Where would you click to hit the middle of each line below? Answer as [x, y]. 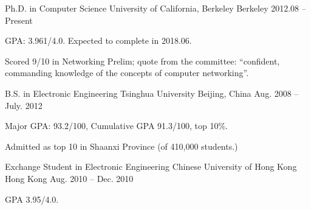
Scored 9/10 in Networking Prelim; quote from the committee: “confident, [142, 61]
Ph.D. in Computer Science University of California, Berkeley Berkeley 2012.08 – [155, 8]
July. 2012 [24, 105]
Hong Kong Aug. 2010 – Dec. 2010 [69, 178]
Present [19, 20]
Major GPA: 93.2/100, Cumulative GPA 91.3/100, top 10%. [116, 126]
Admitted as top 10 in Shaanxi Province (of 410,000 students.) [121, 146]
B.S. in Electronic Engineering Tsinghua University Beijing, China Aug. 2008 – [152, 93]
